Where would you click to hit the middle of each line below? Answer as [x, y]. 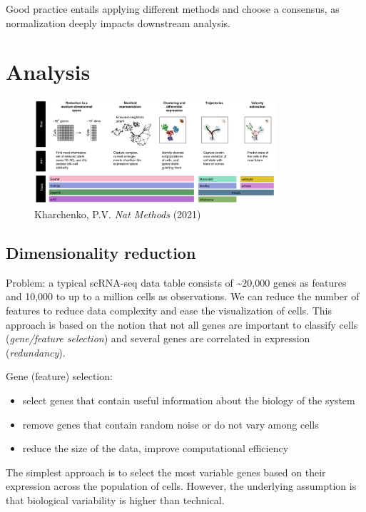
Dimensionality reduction [101, 252]
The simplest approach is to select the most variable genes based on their [166, 472]
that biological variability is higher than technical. [115, 500]
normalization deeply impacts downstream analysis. [118, 22]
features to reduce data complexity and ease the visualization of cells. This [169, 310]
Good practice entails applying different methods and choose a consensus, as [173, 9]
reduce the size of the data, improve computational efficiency [156, 448]
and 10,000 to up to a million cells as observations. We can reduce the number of [183, 296]
